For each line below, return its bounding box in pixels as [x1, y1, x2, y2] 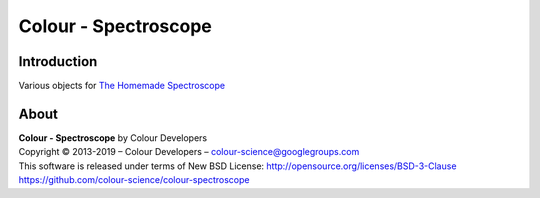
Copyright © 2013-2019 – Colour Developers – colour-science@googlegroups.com [18, 146, 360, 158]
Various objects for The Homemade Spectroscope [18, 80, 225, 92]
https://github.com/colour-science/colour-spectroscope [18, 174, 250, 186]
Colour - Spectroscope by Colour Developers [18, 131, 208, 144]
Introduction [18, 53, 98, 70]
